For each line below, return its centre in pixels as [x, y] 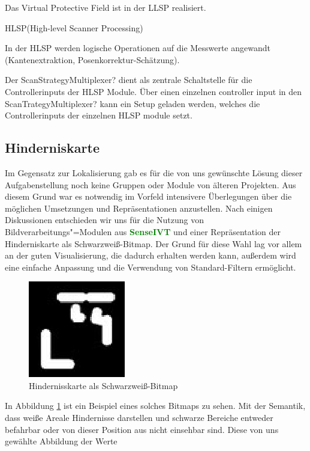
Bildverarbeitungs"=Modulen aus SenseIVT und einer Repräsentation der [143, 231]
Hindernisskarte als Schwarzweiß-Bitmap [103, 385]
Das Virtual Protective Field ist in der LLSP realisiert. [106, 7]
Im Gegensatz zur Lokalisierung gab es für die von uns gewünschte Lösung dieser [154, 172]
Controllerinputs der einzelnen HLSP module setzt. [99, 115]
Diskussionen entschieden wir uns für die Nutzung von [105, 220]
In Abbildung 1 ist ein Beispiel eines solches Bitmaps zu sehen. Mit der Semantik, [155, 406]
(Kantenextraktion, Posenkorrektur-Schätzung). [92, 59]
